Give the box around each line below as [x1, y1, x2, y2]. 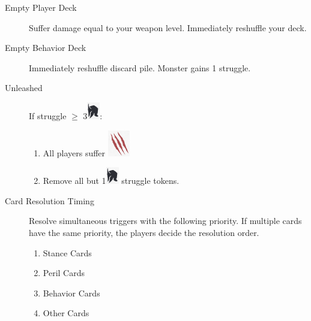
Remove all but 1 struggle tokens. [43, 174, 180, 187]
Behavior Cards [43, 286, 100, 299]
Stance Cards [43, 246, 92, 259]
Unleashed [5, 81, 43, 94]
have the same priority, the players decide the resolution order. [29, 226, 259, 238]
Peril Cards [43, 267, 85, 279]
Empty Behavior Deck [5, 41, 86, 54]
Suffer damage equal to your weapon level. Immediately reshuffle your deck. [29, 21, 307, 34]
